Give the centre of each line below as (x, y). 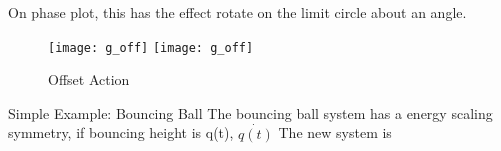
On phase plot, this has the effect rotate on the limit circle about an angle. (237, 12)
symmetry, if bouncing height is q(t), (121, 132)
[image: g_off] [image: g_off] (151, 47)
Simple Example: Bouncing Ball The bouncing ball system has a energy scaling (250, 112)
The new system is (335, 132)
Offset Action (89, 79)
